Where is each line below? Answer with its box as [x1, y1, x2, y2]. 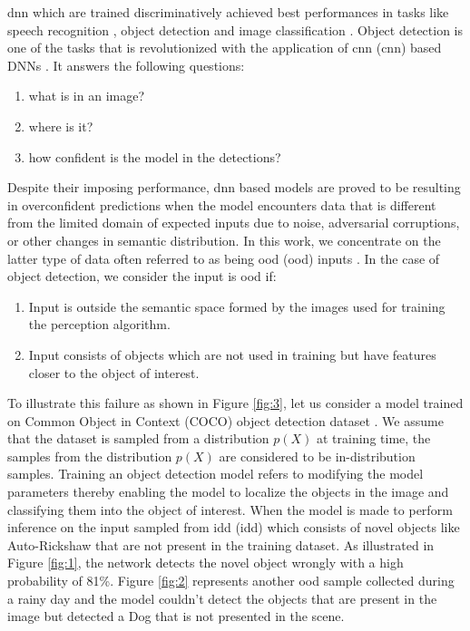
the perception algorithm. [28, 315, 171, 334]
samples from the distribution [7, 446, 172, 465]
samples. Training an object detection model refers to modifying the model [7, 464, 424, 483]
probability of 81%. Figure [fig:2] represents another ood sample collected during [7, 571, 455, 590]
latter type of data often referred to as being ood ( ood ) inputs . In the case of [7, 248, 440, 267]
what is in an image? [28, 86, 145, 105]
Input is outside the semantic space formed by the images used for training [28, 296, 446, 315]
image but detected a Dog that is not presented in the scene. [7, 607, 345, 626]
